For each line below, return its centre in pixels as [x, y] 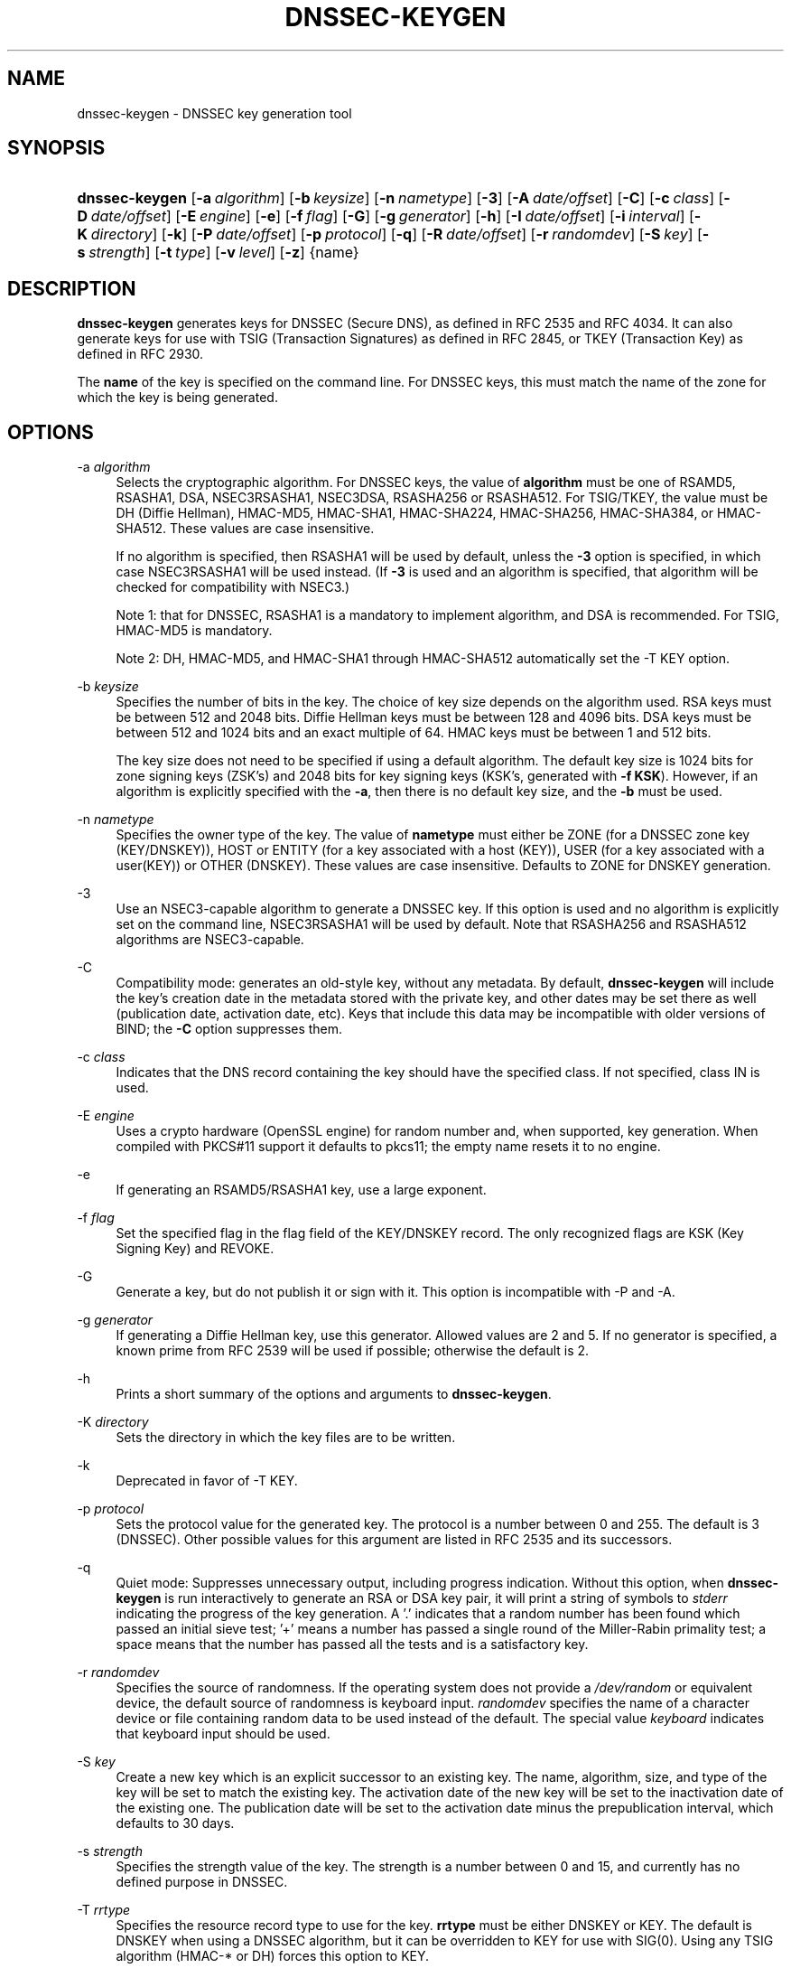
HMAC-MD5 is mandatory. [194, 631]
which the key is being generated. [177, 398]
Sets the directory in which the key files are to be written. [286, 1438]
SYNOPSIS [56, 148]
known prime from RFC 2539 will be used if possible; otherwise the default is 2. [353, 1351]
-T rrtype [104, 1910]
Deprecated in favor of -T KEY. [207, 1481]
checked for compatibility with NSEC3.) [233, 587]
